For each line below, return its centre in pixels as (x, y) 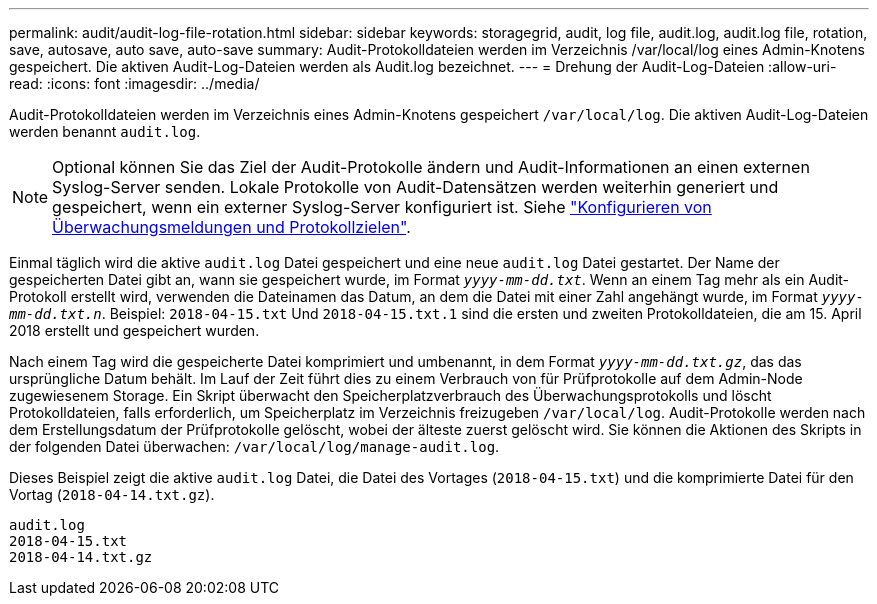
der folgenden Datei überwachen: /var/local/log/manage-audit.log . (254, 446)
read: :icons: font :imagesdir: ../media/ (134, 83)
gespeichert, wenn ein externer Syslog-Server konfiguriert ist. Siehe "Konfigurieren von (382, 207)
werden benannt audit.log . (105, 131)
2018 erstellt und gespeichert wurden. (134, 330)
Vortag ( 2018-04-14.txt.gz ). (112, 494)
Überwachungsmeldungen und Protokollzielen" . (231, 227)
